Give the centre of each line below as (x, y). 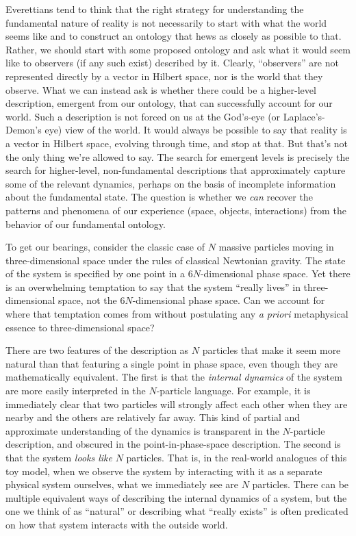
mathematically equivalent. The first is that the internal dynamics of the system (174, 377)
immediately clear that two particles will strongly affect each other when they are (177, 404)
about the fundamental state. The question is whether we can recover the (159, 197)
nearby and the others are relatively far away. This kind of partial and (153, 417)
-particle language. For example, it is (233, 391)
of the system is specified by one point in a (96, 273)
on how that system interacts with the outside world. (117, 524)
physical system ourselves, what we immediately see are (122, 484)
